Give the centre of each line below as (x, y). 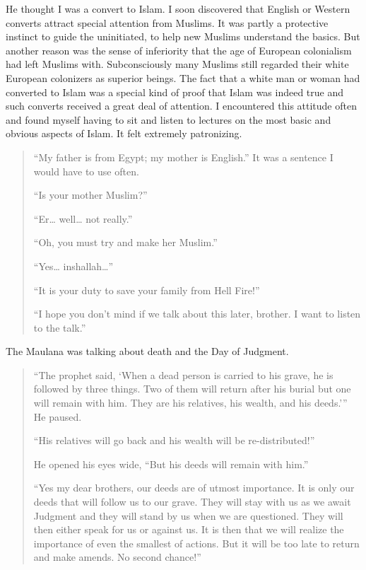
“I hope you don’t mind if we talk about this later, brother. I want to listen (197, 314)
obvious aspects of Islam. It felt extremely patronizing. (124, 133)
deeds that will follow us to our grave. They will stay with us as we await (192, 502)
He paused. (58, 416)
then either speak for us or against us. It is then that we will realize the (189, 529)
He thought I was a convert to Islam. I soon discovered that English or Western (178, 8)
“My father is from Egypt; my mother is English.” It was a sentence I (183, 157)
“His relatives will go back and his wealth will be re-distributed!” (174, 440)
